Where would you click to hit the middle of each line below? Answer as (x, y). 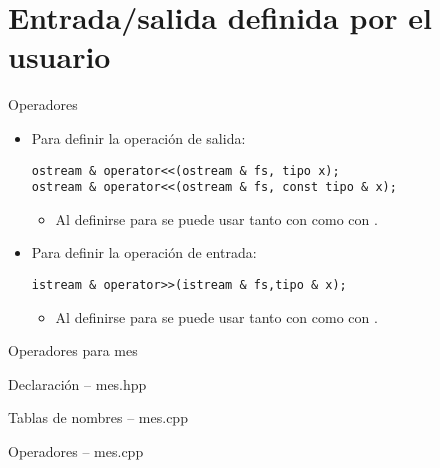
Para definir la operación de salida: (138, 137)
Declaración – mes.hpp (77, 383)
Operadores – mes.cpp (76, 451)
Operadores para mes (73, 350)
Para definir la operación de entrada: (144, 252)
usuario (59, 56)
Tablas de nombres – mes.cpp (98, 417)
